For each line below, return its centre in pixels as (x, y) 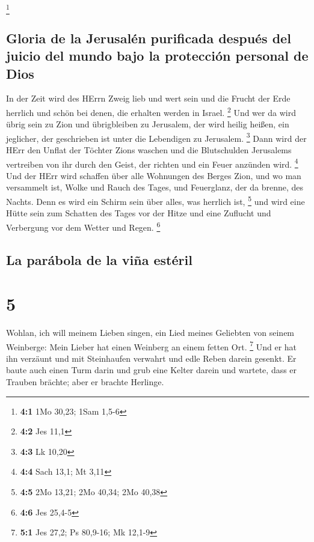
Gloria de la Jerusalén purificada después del (149, 38)
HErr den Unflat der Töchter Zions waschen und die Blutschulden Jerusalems (149, 150)
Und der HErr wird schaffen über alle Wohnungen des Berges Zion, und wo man (154, 175)
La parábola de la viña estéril (99, 259)
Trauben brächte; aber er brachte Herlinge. (85, 382)
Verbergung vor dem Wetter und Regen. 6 (83, 226)
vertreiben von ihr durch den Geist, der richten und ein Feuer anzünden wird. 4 (152, 163)
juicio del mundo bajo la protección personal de (157, 56)
